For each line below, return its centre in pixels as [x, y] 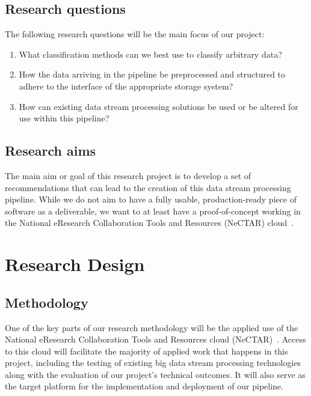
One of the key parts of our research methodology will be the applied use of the [152, 327]
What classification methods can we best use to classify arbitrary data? [150, 54]
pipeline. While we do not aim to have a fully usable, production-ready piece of [151, 199]
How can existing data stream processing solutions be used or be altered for [159, 106]
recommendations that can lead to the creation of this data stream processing [148, 187]
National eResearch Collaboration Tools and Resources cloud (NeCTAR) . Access [155, 339]
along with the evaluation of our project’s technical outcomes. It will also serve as [155, 374]
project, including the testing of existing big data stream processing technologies [153, 363]
